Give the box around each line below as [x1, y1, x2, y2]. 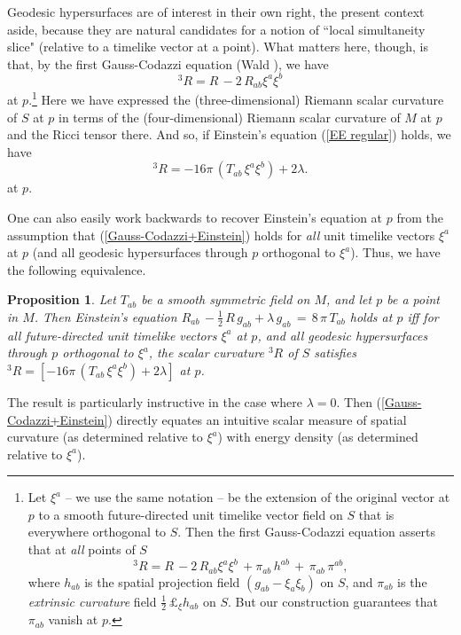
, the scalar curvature [148, 343, 264, 362]
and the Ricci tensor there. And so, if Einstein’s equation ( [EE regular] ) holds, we [7, 125, 451, 144]
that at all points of [27, 540, 136, 559]
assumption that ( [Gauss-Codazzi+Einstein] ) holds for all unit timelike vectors [7, 225, 435, 244]
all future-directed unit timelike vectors [7, 325, 217, 344]
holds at [349, 307, 393, 325]
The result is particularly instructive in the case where [7, 392, 302, 411]
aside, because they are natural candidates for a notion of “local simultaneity [7, 20, 426, 38]
